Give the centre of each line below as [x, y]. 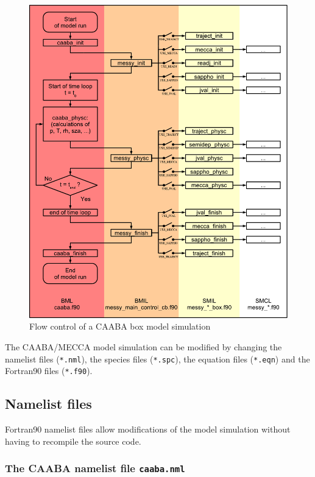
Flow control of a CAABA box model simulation [120, 326]
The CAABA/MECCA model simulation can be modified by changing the [143, 347]
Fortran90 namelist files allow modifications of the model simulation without [148, 429]
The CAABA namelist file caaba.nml [95, 468]
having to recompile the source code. [73, 441]
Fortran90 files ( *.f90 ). [49, 371]
